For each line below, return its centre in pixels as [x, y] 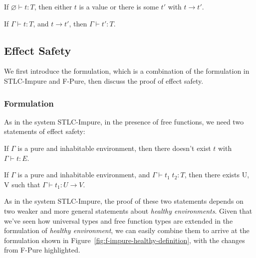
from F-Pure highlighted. [42, 250]
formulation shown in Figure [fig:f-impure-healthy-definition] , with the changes [125, 240]
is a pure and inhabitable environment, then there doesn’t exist [114, 148]
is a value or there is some [119, 6]
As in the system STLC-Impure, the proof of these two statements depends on [124, 201]
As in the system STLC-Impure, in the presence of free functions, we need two [124, 121]
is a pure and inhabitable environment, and [84, 175]
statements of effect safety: [45, 131]
